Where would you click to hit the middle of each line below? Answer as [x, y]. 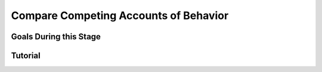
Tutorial [26, 56]
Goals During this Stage [56, 37]
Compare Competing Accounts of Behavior [120, 15]
